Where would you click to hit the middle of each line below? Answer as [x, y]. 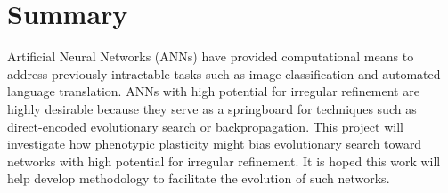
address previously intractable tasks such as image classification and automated [224, 73]
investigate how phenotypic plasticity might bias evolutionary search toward [215, 144]
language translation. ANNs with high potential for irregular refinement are [213, 91]
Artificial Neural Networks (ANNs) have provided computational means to [211, 56]
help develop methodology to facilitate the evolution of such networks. [199, 178]
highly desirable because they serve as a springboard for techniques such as [212, 108]
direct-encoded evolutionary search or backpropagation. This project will [205, 126]
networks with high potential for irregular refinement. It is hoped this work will [224, 161]
